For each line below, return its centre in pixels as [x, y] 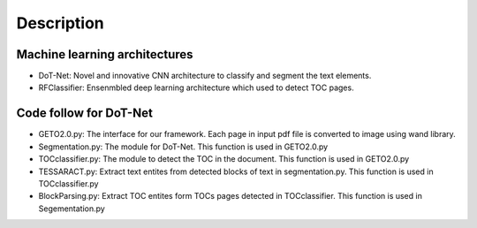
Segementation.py [72, 209]
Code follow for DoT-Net [85, 114]
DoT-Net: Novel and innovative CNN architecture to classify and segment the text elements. [205, 76]
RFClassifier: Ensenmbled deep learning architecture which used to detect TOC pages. [196, 87]
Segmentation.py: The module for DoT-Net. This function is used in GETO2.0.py [183, 147]
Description [61, 23]
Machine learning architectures [105, 54]
